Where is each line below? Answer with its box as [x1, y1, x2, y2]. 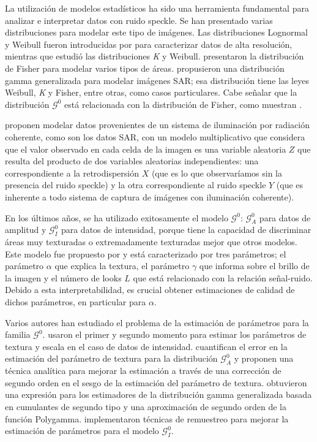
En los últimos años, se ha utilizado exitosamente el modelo [5, 211, 228, 224]
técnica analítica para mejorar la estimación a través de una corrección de [5, 364, 282, 377]
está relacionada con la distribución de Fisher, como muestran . [64, 97, 302, 110]
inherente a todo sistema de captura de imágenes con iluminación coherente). [5, 190, 294, 203]
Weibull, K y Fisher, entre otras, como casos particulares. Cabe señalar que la [5, 86, 297, 99]
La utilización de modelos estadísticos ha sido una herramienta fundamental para [5, 2, 309, 14]
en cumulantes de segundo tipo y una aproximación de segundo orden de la [5, 400, 286, 413]
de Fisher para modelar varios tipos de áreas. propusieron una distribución [5, 61, 285, 74]
